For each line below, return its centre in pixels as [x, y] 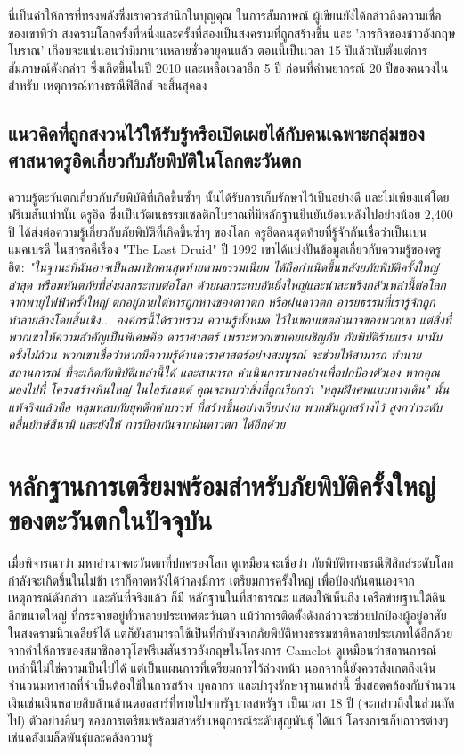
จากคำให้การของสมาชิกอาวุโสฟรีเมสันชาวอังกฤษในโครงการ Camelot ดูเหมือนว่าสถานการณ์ [223, 650]
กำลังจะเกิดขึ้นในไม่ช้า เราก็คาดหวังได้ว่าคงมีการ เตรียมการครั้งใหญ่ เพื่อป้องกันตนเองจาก [211, 580]
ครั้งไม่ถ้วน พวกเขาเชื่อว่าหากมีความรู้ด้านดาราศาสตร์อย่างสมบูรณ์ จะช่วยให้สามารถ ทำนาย [215, 353]
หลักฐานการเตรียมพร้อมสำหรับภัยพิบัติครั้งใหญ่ [222, 485]
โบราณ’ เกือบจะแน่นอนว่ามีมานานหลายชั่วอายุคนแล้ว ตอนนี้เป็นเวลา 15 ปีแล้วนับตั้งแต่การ [218, 50]
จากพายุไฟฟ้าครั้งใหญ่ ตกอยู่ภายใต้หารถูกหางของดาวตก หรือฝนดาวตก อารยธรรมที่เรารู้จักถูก [222, 302]
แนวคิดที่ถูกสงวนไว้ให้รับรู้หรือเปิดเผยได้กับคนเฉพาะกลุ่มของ [216, 133]
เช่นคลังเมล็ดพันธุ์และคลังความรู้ [81, 738]
